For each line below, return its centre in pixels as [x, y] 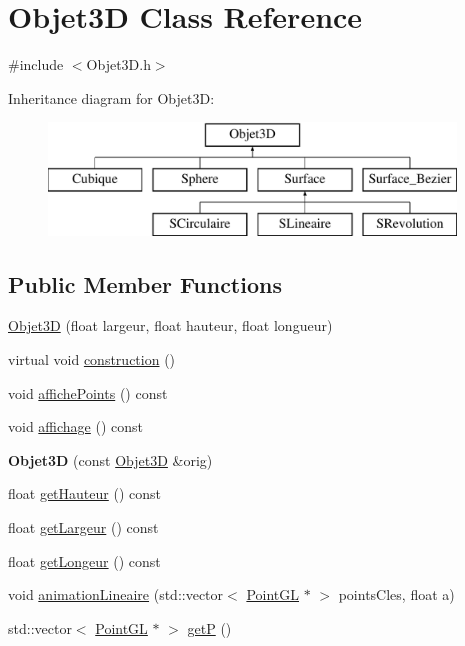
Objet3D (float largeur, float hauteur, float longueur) [170, 325]
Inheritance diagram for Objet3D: [111, 97]
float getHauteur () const [84, 493]
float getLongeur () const [84, 560]
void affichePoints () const [88, 392]
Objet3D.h [118, 64]
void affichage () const [76, 426]
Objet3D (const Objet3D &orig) [110, 459]
